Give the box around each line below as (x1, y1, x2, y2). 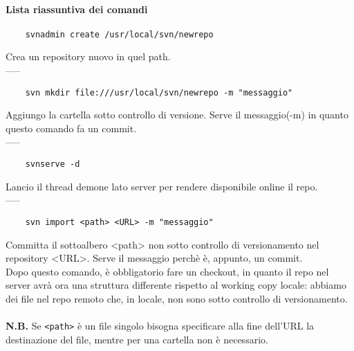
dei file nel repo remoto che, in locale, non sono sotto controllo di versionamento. (6, 291, 348, 305)
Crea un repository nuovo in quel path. (6, 49, 171, 64)
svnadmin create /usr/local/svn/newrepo (25, 29, 214, 39)
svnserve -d (25, 159, 80, 170)
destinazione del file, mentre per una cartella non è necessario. (6, 332, 268, 346)
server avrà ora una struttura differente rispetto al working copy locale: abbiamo (6, 278, 346, 292)
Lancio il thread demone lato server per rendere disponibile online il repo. (6, 179, 318, 193)
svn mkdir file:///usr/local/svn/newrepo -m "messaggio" (25, 87, 293, 98)
